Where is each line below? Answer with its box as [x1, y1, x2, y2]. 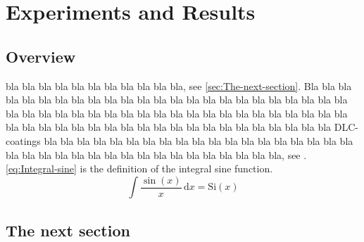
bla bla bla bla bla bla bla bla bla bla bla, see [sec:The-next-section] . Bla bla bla [6, 78, 352, 93]
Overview [6, 45, 76, 67]
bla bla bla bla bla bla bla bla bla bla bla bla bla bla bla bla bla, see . [6, 147, 307, 162]
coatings [6, 133, 41, 148]
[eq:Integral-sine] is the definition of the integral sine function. [6, 161, 273, 176]
